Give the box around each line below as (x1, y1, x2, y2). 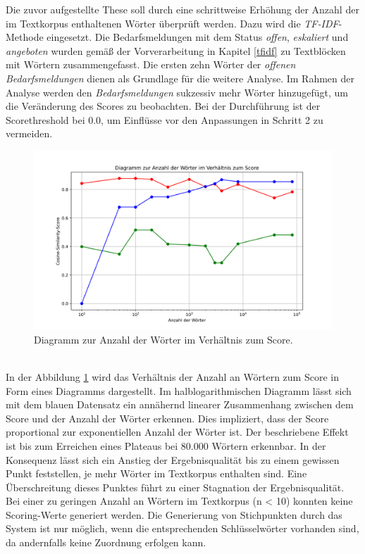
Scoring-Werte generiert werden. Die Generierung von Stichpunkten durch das (6, 507, 342, 522)
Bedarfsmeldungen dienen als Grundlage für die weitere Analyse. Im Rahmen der (6, 70, 355, 85)
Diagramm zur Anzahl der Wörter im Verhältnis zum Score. (34, 332, 293, 346)
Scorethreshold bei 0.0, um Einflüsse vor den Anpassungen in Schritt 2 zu (6, 112, 323, 127)
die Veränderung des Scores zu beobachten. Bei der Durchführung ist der (6, 99, 321, 113)
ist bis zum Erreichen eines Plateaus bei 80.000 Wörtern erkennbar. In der (6, 438, 326, 453)
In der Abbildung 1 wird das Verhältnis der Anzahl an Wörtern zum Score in (6, 369, 339, 384)
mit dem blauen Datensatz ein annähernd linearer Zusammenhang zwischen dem (6, 397, 354, 412)
